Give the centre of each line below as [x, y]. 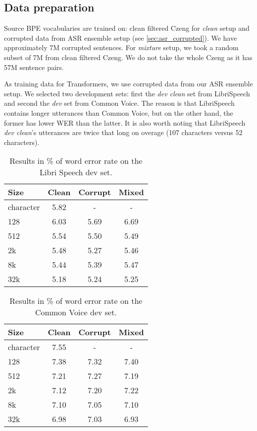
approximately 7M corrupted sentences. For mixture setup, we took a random [121, 47]
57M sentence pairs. [34, 67]
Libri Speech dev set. [76, 172]
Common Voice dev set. [76, 312]
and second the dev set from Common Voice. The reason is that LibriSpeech [119, 103]
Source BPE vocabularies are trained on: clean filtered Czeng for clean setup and [127, 28]
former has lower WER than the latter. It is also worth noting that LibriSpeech [125, 122]
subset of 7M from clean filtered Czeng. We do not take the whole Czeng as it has [128, 57]
